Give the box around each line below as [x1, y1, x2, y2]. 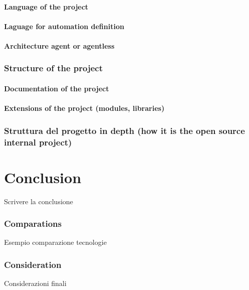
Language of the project [4, 1, 89, 12]
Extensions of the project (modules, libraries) [4, 103, 165, 113]
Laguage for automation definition [4, 21, 124, 31]
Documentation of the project [4, 83, 109, 93]
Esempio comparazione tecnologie [4, 237, 107, 247]
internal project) [4, 135, 72, 148]
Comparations [4, 217, 62, 230]
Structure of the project [4, 62, 103, 74]
